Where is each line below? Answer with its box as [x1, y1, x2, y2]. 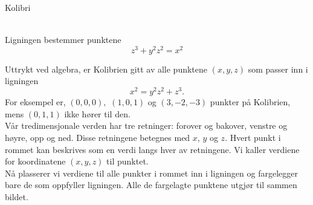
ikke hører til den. [64, 107, 131, 120]
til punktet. [106, 155, 149, 168]
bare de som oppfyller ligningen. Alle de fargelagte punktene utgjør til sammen [5, 178, 297, 191]
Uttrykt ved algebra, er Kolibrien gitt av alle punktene [5, 62, 208, 75]
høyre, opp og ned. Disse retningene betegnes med [5, 131, 190, 143]
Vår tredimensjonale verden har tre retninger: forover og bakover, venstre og [5, 119, 288, 132]
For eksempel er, [5, 96, 66, 108]
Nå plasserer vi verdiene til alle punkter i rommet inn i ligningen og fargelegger [5, 166, 298, 179]
